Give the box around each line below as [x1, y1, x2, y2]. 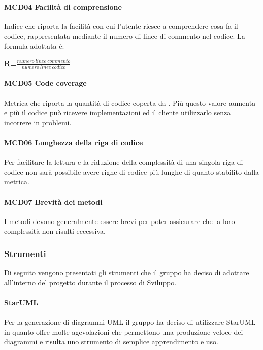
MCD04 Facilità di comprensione [4, 1, 122, 12]
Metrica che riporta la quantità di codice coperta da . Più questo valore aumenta [4, 97, 256, 108]
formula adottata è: [4, 40, 64, 51]
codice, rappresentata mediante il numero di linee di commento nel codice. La [4, 30, 245, 41]
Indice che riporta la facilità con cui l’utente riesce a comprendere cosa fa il [4, 20, 238, 31]
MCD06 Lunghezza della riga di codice [4, 137, 143, 148]
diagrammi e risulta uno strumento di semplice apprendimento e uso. [4, 336, 219, 347]
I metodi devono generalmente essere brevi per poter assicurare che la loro [4, 215, 235, 226]
